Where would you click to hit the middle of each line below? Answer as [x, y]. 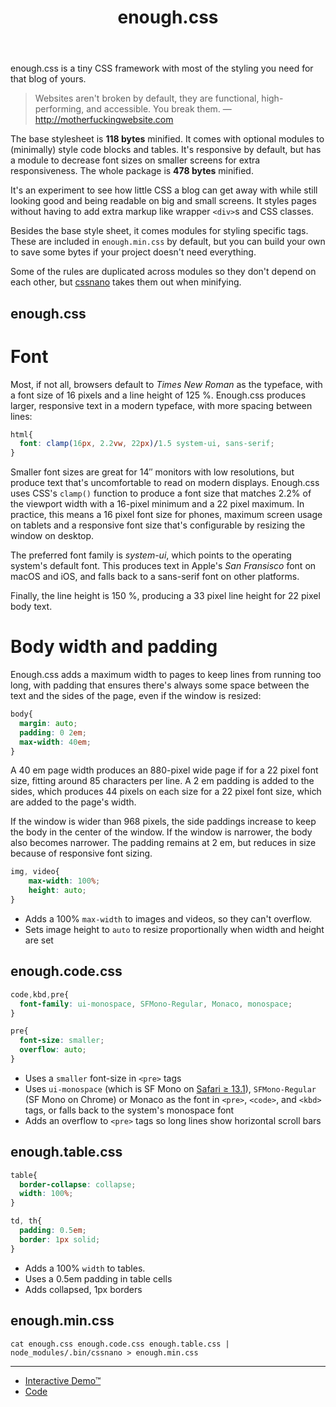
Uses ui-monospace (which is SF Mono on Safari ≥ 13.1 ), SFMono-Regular [170, 1088]
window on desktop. [52, 536]
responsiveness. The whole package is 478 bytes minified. [132, 171]
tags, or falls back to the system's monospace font [129, 1110]
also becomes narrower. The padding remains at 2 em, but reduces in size [163, 843]
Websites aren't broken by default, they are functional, [147, 98]
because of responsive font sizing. [81, 853]
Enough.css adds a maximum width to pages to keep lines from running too [166, 675]
